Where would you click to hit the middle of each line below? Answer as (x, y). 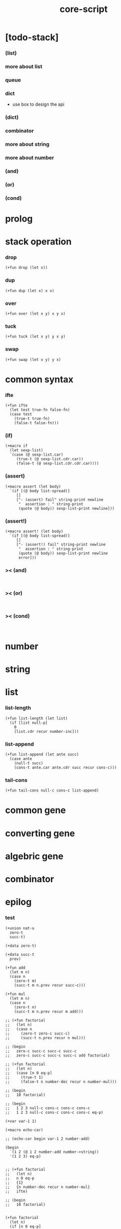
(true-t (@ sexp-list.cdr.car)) (50, 459)
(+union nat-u (20, 928)
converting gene (40, 833)
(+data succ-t (20, 954)
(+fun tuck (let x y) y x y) (35, 337)
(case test (21, 415)
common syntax (39, 379)
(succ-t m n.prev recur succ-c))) (50, 985)
